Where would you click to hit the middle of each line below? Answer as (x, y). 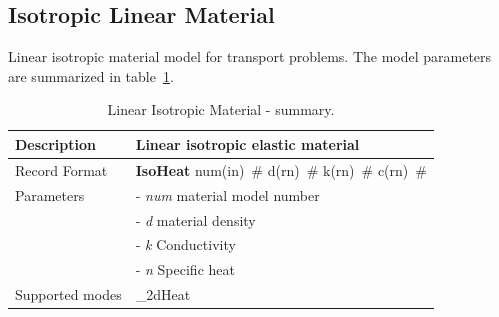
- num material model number (227, 194)
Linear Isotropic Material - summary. (221, 109)
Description (56, 143)
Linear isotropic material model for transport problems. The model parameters (250, 56)
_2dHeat (163, 294)
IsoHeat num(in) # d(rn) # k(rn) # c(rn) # (281, 169)
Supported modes (68, 294)
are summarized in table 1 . (91, 75)
